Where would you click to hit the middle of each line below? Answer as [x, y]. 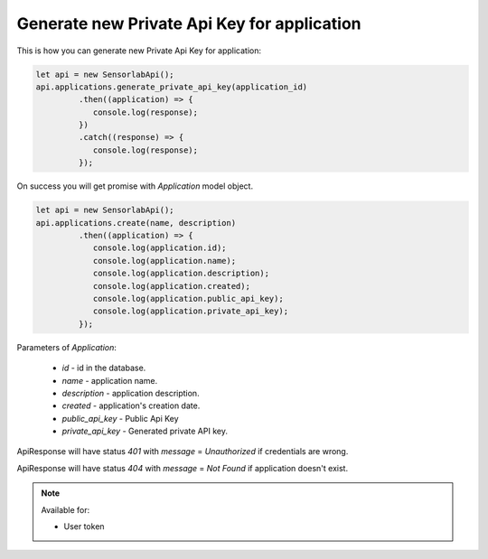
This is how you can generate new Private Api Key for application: [139, 51]
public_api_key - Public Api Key [121, 418]
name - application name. [110, 380]
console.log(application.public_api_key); [188, 298]
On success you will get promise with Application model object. [135, 186]
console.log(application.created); [171, 286]
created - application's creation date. [131, 405]
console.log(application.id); [160, 248]
